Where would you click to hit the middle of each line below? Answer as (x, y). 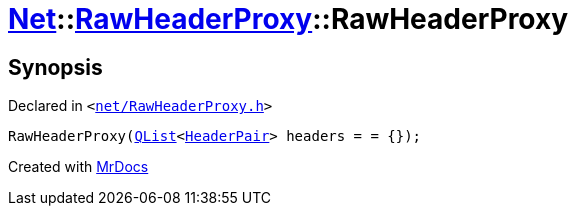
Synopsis (55, 67)
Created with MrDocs (78, 167)
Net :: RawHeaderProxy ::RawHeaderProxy (288, 19)
